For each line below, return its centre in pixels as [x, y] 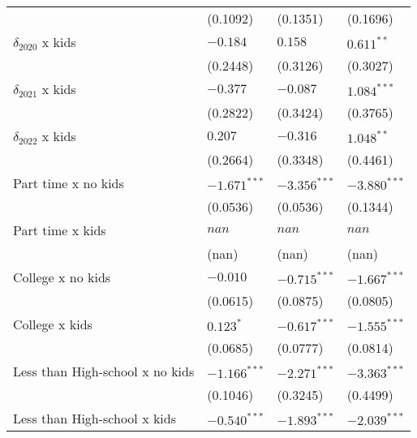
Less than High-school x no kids [104, 371]
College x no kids [62, 277]
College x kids [53, 324]
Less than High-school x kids [95, 418]
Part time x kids [60, 230]
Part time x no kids [69, 183]
